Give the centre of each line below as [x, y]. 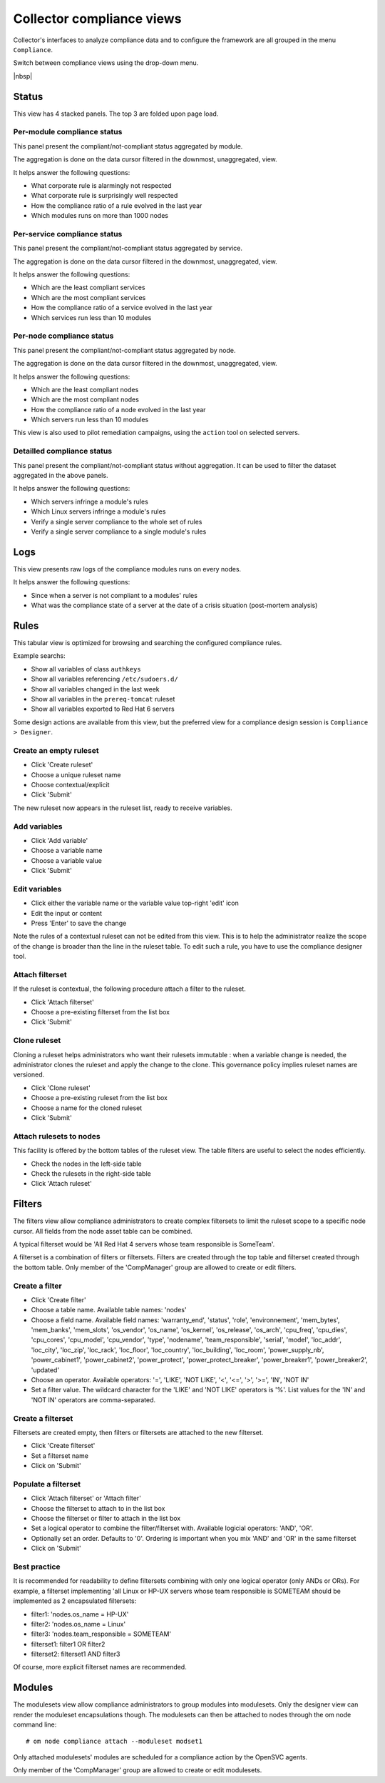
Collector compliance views [97, 19]
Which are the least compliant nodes [85, 389]
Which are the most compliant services [88, 297]
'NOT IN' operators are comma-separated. [93, 1399]
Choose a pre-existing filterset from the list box [101, 1012]
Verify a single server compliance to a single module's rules [119, 531]
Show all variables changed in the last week [95, 689]
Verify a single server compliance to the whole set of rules [117, 521]
